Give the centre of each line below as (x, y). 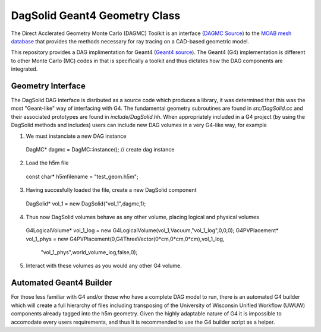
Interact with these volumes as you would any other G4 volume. (104, 266)
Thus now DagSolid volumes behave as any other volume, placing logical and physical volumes (143, 217)
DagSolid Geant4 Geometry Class (96, 15)
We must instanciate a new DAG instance (76, 136)
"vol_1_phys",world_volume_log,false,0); (89, 252)
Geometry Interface (48, 86)
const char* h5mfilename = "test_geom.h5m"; (82, 176)
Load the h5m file (47, 163)
